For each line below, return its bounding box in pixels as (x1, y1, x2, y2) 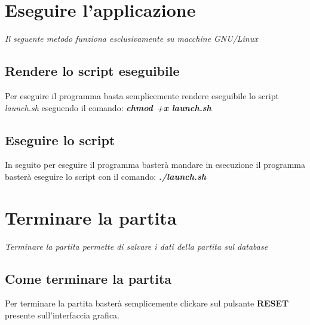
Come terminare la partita (5, 269, 172, 287)
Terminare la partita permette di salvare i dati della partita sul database (5, 240, 268, 252)
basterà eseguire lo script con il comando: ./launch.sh (5, 170, 207, 182)
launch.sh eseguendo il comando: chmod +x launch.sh (5, 101, 211, 114)
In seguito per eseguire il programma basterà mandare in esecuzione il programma (5, 158, 306, 171)
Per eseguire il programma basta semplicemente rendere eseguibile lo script (5, 89, 279, 102)
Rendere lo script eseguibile (5, 62, 180, 80)
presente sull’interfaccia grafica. (5, 309, 119, 321)
